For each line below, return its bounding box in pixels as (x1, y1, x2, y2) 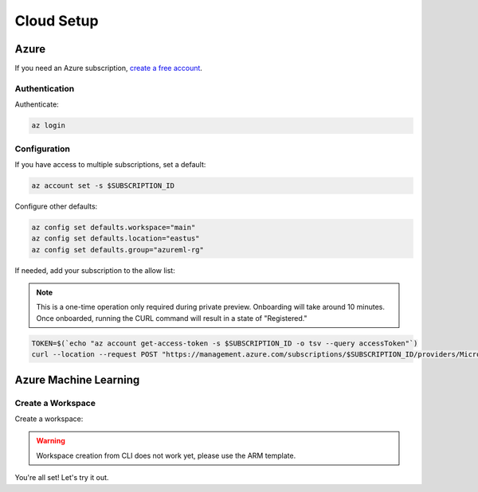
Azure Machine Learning (14, 373, 140, 386)
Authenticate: (14, 100, 59, 109)
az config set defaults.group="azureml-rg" (31, 245, 205, 254)
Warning (36, 436, 65, 446)
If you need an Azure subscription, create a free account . (14, 64, 203, 73)
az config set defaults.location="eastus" (31, 234, 200, 243)
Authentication (14, 83, 75, 94)
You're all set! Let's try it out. (14, 473, 109, 482)
